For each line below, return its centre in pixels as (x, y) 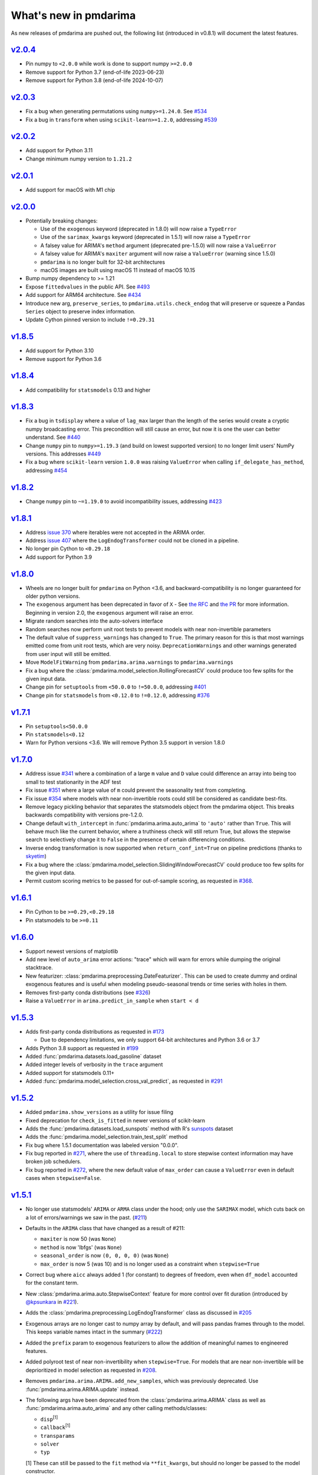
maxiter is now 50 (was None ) (78, 1239)
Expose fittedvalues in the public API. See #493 (88, 287)
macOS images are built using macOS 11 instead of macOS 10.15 (118, 270)
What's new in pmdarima (73, 15)
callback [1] (55, 1427)
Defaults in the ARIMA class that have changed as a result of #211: (105, 1228)
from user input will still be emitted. (68, 654)
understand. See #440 (53, 437)
